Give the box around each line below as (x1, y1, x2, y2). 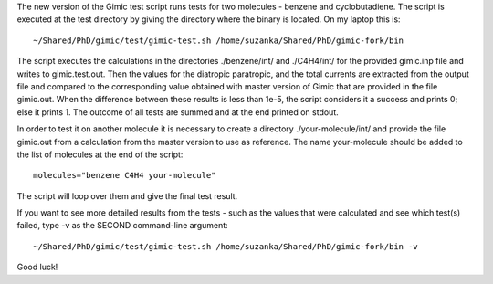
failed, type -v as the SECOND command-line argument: (16, 220, 228, 231)
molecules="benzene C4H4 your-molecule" (33, 170, 216, 181)
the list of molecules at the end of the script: (16, 149, 184, 160)
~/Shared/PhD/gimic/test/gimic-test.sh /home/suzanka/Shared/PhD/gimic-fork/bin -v (33, 241, 419, 251)
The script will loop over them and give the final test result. (16, 190, 238, 201)
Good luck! (16, 261, 58, 273)
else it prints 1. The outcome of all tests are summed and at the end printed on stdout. (16, 106, 340, 118)
